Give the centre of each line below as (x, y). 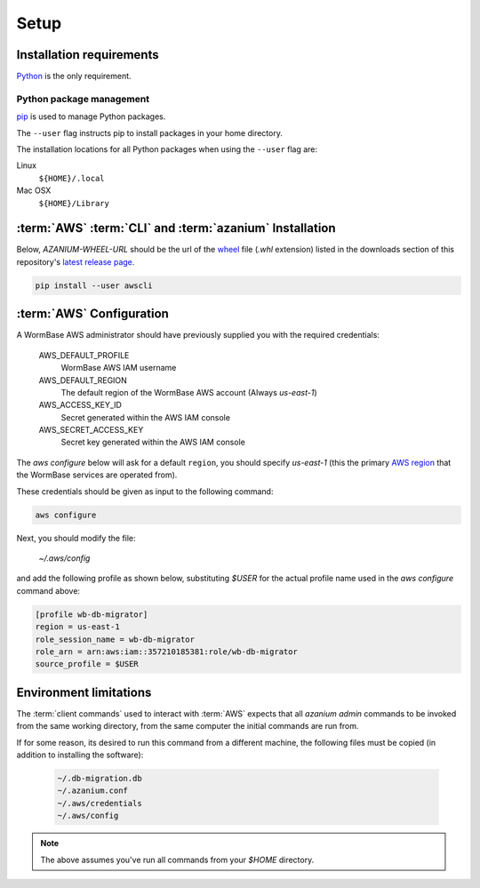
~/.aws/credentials (100, 803)
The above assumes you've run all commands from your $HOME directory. (177, 860)
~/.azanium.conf (93, 791)
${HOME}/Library (74, 203)
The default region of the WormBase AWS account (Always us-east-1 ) (189, 392)
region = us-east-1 (77, 627)
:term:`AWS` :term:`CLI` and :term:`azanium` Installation (176, 228)
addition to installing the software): (80, 755)
